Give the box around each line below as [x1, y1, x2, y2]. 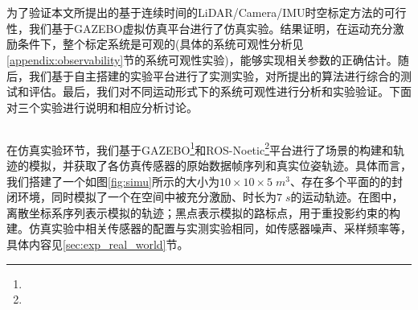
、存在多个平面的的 [289, 172, 391, 189]
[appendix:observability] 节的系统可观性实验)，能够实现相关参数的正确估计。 [6, 51, 398, 68]
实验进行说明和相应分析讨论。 [39, 98, 198, 115]
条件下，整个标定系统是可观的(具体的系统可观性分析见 [17, 35, 304, 52]
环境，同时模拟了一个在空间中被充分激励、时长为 [17, 188, 277, 205]
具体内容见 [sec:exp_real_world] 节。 [6, 235, 189, 252]
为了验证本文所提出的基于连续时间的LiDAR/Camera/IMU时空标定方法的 [6, 4, 384, 21]
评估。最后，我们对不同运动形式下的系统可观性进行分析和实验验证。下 [28, 83, 400, 100]
